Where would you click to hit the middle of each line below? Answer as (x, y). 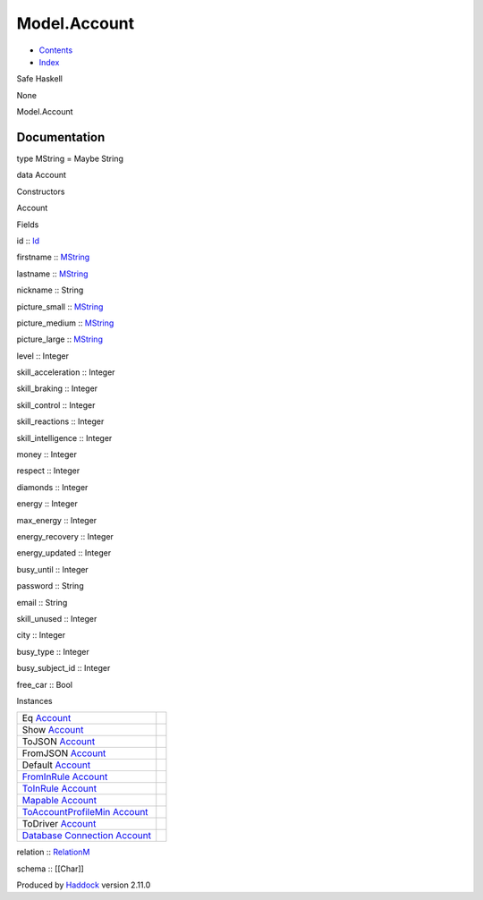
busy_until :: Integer (52, 569)
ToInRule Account (59, 789)
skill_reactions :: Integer (60, 421)
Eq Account (47, 718)
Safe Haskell (39, 79)
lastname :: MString (52, 274)
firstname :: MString (53, 257)
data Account (42, 175)
